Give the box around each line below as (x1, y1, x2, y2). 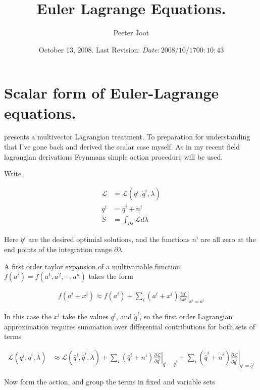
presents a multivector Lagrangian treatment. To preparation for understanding (4, 131, 250, 142)
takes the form (88, 271, 133, 281)
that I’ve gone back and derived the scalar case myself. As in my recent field (4, 141, 240, 152)
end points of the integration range (4, 244, 112, 255)
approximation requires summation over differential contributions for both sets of (4, 321, 255, 331)
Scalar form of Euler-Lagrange (4, 82, 219, 103)
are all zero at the (200, 234, 256, 245)
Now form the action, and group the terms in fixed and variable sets (4, 376, 215, 386)
